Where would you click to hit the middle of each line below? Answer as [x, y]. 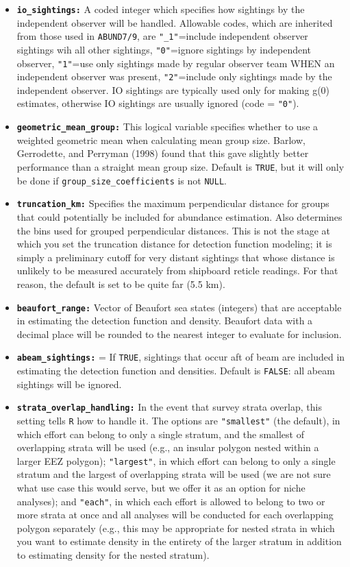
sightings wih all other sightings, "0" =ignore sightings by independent [164, 49]
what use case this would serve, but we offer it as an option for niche [161, 487]
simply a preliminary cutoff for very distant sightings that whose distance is [176, 257]
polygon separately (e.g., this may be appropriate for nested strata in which [176, 528]
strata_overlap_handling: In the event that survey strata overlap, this [169, 407]
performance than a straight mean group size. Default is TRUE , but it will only [180, 166]
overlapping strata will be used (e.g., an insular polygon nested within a [168, 447]
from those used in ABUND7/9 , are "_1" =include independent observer [162, 36]
